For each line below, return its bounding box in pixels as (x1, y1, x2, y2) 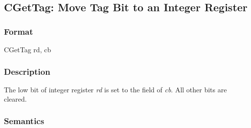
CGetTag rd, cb (4, 44, 51, 54)
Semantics (4, 114, 45, 127)
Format (4, 25, 33, 37)
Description (4, 65, 50, 77)
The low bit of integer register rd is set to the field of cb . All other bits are (4, 84, 227, 94)
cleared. (4, 94, 27, 104)
